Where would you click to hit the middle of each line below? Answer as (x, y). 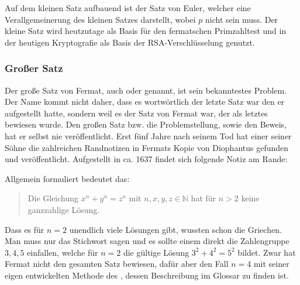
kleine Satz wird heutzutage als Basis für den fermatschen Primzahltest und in (146, 31)
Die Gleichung (53, 198)
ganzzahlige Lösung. (64, 209)
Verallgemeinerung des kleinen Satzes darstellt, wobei (100, 19)
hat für (204, 198)
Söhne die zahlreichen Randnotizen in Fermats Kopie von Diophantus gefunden (147, 147)
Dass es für (25, 229)
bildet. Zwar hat (267, 252)
